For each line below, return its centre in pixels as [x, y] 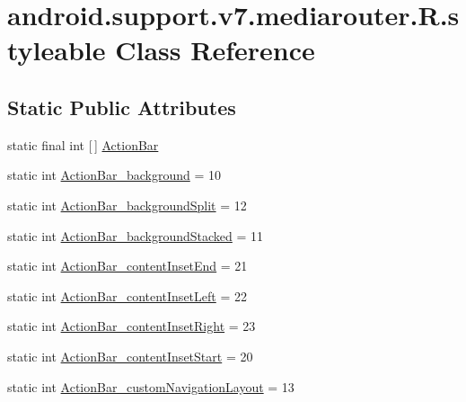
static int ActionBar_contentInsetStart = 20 [130, 356]
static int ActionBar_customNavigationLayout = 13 [151, 386]
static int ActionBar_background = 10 [114, 175]
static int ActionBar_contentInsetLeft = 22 [127, 295]
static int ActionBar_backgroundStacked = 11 [136, 235]
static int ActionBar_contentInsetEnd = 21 [127, 266]
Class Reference [215, 50]
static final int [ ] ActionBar [83, 144]
